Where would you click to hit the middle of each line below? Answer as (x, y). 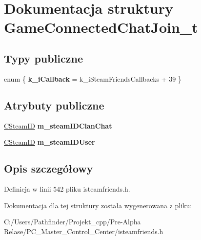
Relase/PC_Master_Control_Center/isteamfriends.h (84, 231)
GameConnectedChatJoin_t (101, 27)
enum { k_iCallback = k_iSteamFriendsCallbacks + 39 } (93, 78)
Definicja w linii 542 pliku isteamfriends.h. (67, 188)
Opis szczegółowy (49, 168)
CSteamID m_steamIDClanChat (58, 125)
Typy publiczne (44, 58)
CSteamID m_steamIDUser (50, 142)
